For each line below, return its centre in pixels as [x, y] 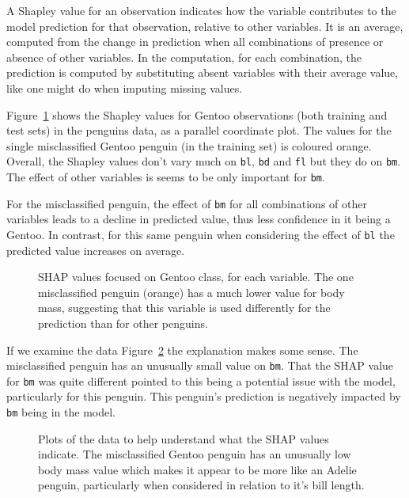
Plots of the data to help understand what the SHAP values [184, 438]
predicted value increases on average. [96, 250]
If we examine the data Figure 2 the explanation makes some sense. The [182, 350]
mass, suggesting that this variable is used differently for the [184, 308]
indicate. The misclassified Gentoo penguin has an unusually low [195, 454]
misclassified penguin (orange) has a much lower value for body [191, 292]
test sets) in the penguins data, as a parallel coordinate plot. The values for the [199, 130]
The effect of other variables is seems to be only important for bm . [166, 177]
